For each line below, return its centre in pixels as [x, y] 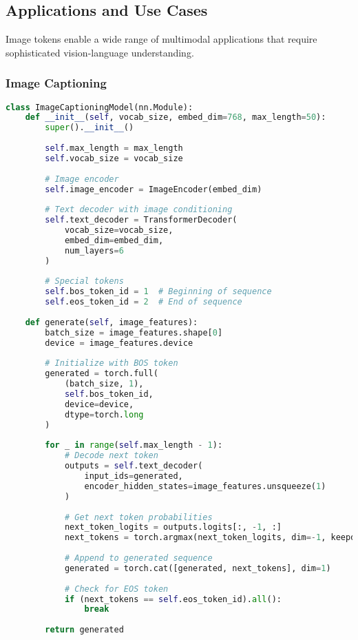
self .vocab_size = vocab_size [114, 158]
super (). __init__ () [89, 128]
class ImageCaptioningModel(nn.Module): [99, 107]
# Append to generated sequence [138, 558]
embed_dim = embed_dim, [114, 240]
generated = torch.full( [102, 374]
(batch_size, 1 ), [104, 384]
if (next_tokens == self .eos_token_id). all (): [173, 599]
